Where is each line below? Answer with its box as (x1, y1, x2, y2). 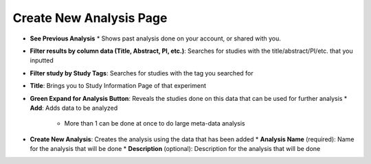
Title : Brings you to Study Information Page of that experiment (30, 82, 206, 90)
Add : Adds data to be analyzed (30, 104, 118, 112)
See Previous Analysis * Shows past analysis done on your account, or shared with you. (30, 34, 282, 43)
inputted (30, 56, 54, 65)
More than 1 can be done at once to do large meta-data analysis (64, 119, 245, 128)
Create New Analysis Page (12, 10, 168, 25)
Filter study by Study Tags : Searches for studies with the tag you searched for (30, 69, 254, 77)
